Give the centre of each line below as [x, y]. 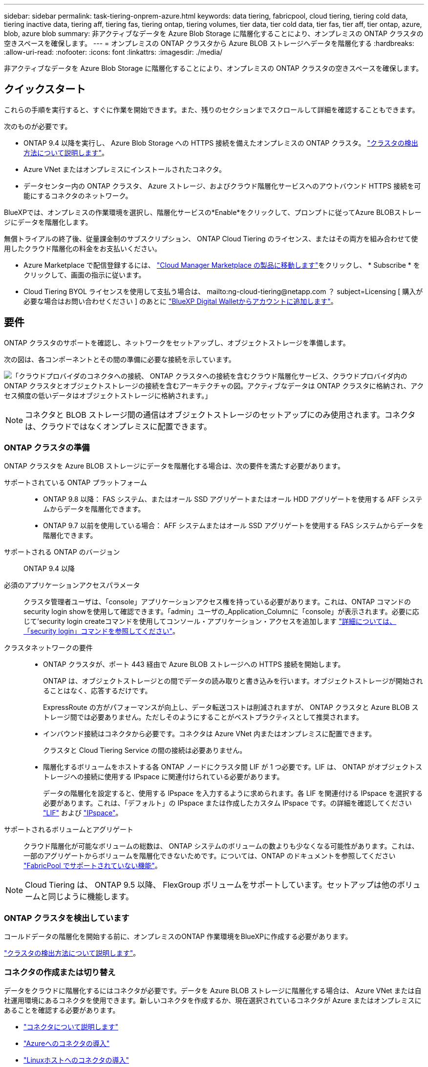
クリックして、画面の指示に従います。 [85, 275]
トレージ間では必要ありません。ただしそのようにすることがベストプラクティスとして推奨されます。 [203, 717]
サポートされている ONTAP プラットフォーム [75, 483]
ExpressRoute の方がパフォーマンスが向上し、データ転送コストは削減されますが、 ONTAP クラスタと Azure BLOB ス [231, 707]
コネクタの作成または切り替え [60, 972]
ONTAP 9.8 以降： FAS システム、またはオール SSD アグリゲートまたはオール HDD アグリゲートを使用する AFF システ [233, 499]
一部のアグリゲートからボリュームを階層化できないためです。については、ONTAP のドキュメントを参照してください [210, 856]
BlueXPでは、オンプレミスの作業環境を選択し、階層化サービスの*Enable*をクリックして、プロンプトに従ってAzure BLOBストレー [213, 212]
